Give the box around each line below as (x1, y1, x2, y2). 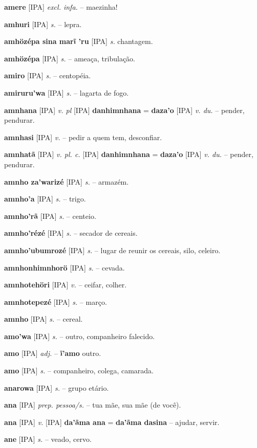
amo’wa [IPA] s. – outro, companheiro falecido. (4, 330, 155, 341)
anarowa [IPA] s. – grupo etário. (4, 382, 109, 393)
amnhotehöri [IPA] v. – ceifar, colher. (4, 279, 127, 290)
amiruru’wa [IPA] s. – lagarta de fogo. (4, 87, 129, 98)
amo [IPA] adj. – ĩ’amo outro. (4, 348, 101, 359)
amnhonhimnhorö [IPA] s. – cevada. (4, 262, 125, 273)
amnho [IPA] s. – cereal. (4, 313, 83, 324)
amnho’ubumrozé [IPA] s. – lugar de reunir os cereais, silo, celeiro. (4, 244, 221, 255)
